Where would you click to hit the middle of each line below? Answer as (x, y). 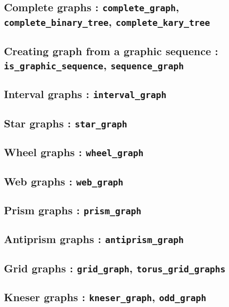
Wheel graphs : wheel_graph (74, 152)
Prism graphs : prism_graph (73, 210)
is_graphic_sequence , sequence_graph (94, 65)
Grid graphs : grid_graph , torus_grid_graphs (115, 268)
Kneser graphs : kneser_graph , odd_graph (105, 297)
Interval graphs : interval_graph (85, 94)
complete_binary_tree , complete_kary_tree (107, 22)
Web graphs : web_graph (64, 181)
